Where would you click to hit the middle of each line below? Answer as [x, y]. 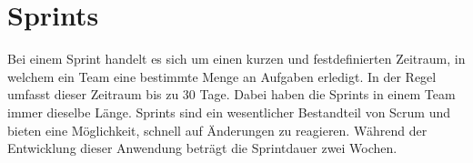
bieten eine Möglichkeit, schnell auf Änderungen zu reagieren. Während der [217, 130]
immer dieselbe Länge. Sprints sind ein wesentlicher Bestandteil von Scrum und [229, 112]
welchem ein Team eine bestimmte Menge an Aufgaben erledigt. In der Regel [222, 76]
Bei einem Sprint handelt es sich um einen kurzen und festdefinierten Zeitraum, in [236, 59]
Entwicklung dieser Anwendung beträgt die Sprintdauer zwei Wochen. [202, 148]
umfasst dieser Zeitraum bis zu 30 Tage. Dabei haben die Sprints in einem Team [231, 94]
